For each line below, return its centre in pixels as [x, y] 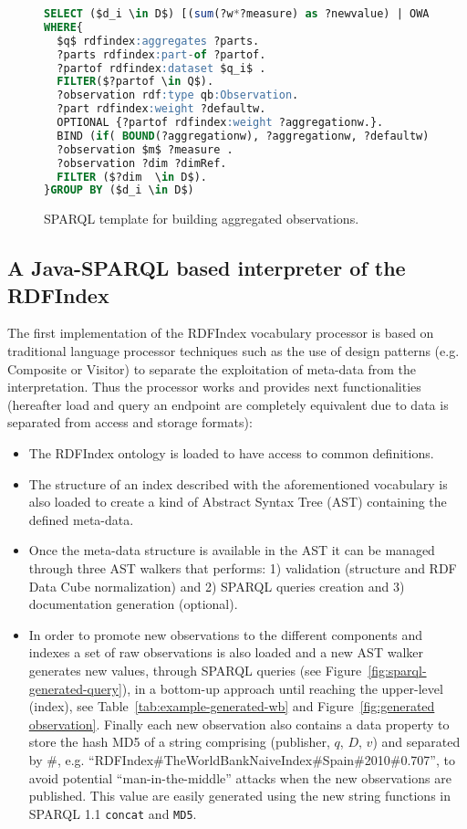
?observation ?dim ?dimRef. [142, 163]
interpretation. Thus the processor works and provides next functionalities [214, 387]
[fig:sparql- [397, 670]
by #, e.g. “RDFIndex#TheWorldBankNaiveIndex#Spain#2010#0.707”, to [242, 759]
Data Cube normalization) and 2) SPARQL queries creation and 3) [217, 586]
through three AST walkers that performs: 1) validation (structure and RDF [243, 567]
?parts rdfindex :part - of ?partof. [161, 54]
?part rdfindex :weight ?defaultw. [161, 109]
